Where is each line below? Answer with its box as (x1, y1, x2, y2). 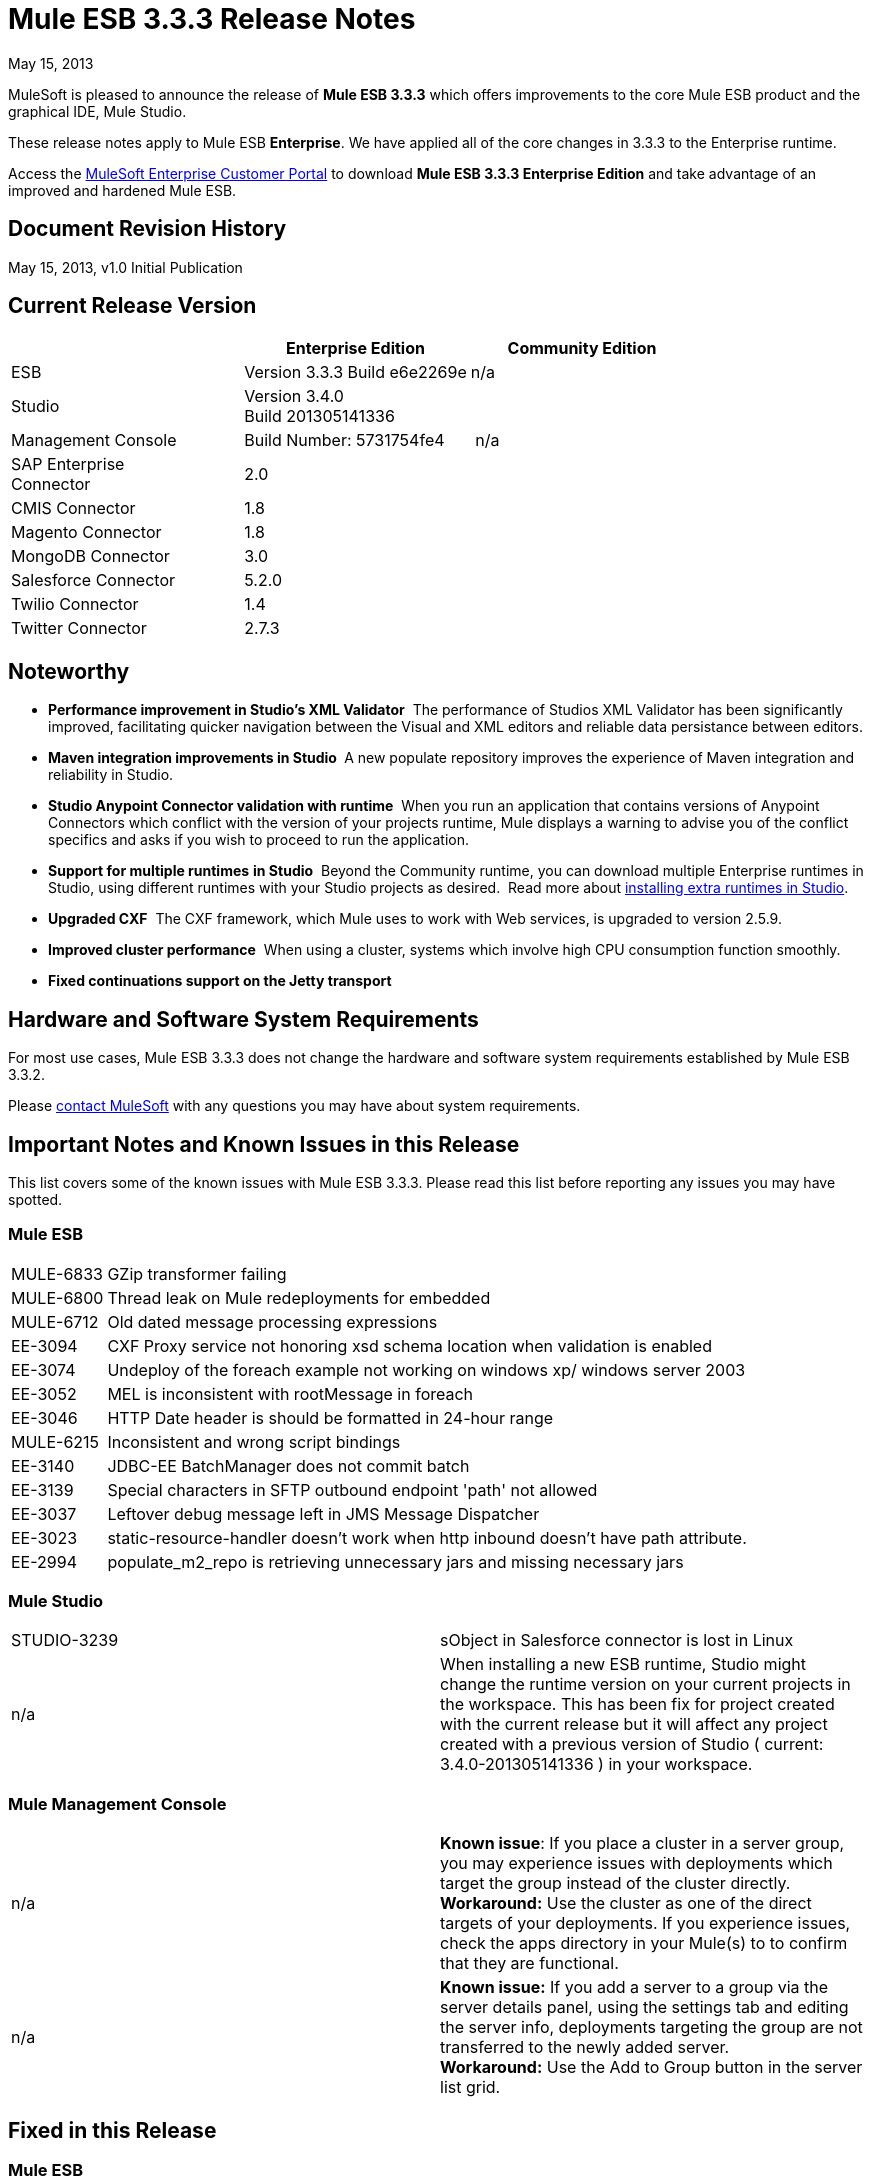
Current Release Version (8, 293, 257, 319)
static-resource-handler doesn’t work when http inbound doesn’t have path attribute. (107, 1527, 747, 1548)
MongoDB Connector (11, 546, 170, 567)
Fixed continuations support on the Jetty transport (48, 972, 392, 990)
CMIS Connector (11, 498, 136, 519)
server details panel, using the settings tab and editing (440, 1997, 849, 2018)
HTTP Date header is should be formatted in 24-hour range (107, 1407, 554, 1428)
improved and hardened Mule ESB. (8, 181, 237, 199)
